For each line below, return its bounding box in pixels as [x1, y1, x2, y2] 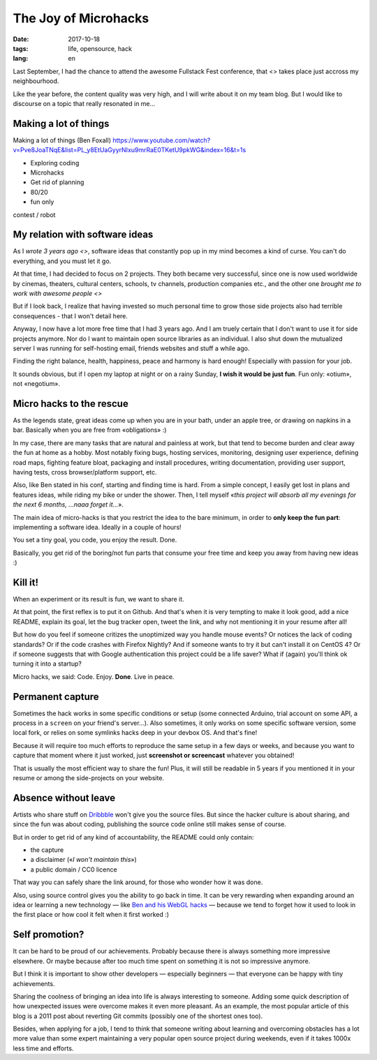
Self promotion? [13, 929, 84, 941]
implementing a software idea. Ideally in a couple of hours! [13, 523, 182, 531]
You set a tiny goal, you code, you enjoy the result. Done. [13, 536, 177, 544]
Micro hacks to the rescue [13, 398, 128, 410]
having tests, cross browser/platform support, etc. [13, 468, 157, 476]
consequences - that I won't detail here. [13, 311, 128, 320]
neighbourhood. [13, 77, 59, 85]
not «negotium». [13, 380, 61, 388]
